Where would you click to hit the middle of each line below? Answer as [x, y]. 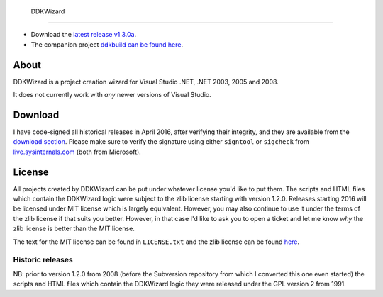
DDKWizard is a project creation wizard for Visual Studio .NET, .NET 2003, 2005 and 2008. [146, 82]
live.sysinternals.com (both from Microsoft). [77, 152]
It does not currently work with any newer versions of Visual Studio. [112, 95]
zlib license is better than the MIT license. [74, 229]
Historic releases [43, 260]
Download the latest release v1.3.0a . [84, 35]
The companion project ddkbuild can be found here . [107, 44]
